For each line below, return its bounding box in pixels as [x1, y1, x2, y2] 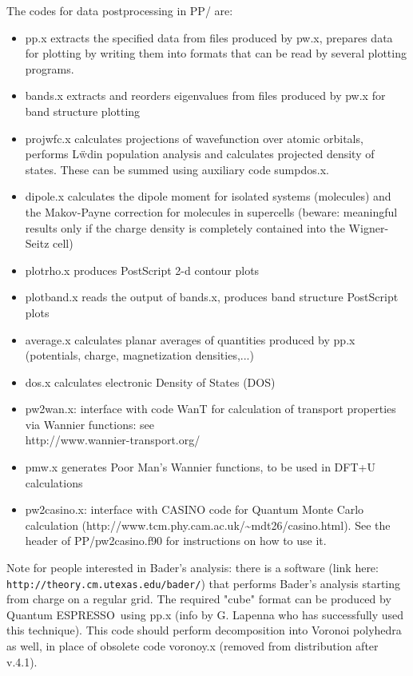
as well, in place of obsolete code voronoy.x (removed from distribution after [6, 638, 379, 654]
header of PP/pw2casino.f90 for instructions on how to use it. [25, 532, 327, 549]
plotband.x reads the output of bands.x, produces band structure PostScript [25, 288, 399, 305]
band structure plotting [25, 102, 141, 119]
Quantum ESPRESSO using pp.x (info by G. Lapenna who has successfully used [6, 606, 404, 622]
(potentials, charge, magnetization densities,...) [25, 347, 254, 364]
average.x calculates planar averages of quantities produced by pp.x [25, 331, 355, 348]
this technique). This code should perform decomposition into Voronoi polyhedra [6, 622, 402, 638]
